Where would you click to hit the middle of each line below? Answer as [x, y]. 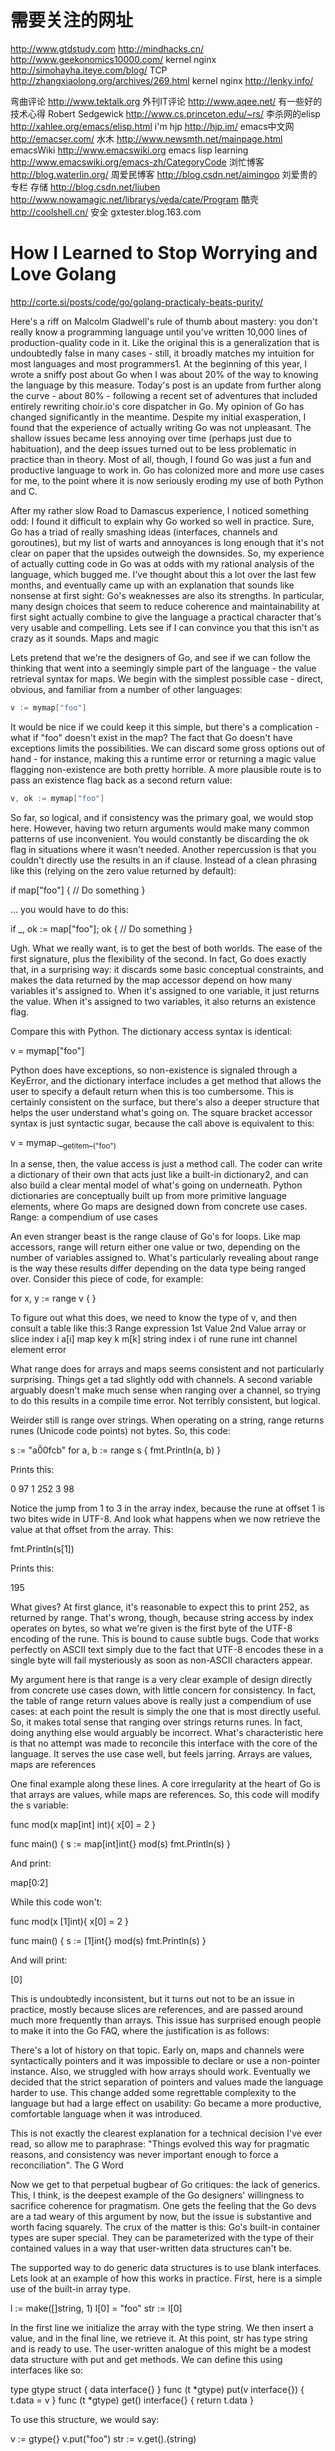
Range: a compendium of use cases [84, 1217]
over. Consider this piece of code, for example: [107, 1279]
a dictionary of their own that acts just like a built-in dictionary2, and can [159, 1175]
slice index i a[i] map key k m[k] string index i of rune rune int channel [154, 1339]
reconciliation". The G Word [67, 2165]
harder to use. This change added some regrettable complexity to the [153, 2093]
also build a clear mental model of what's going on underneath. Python [156, 1185]
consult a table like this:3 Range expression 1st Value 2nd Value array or [158, 1328]
